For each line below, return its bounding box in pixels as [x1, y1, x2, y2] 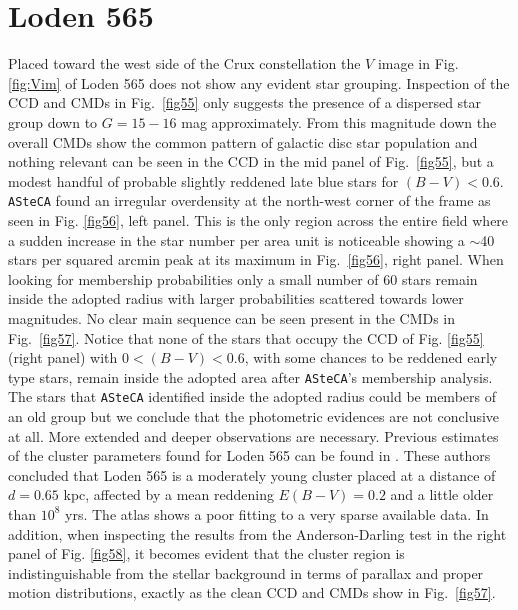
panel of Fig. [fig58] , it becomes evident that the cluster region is [8, 543, 405, 564]
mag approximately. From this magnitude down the [181, 111, 497, 132]
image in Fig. [377, 53, 459, 74]
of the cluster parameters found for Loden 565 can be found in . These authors [8, 445, 491, 466]
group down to [8, 111, 98, 132]
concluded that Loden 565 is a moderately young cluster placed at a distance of [8, 464, 496, 485]
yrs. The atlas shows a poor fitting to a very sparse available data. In [65, 503, 489, 524]
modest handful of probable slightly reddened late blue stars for [8, 170, 399, 191]
